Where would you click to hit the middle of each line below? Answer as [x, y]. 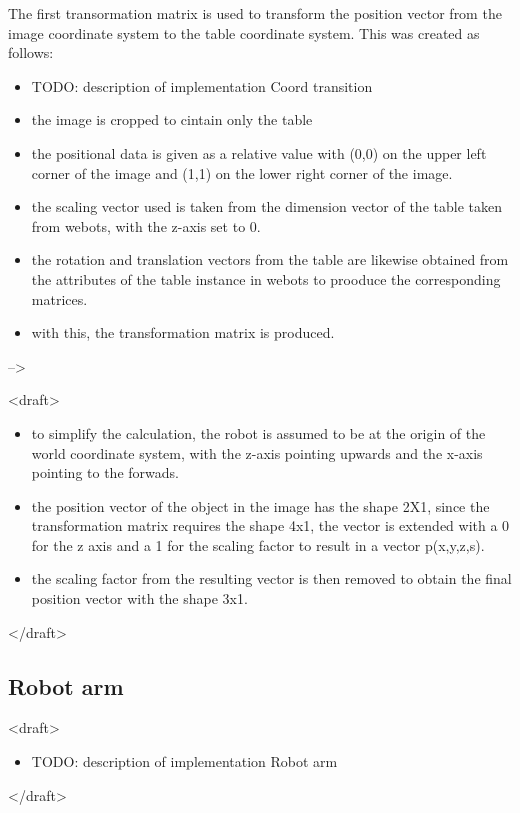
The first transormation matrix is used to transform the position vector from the [255, 13]
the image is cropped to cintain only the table [172, 119]
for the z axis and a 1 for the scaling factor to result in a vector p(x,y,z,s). [258, 544]
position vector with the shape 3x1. [139, 598]
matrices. [59, 298]
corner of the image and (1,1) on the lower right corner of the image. [242, 172]
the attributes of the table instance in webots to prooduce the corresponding [266, 278]
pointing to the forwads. [105, 472]
